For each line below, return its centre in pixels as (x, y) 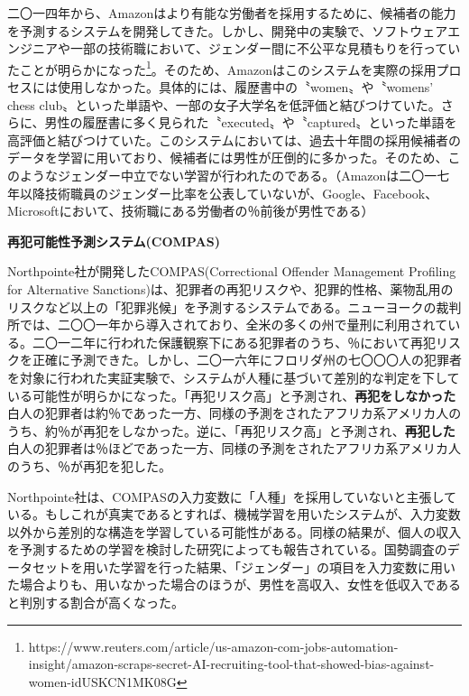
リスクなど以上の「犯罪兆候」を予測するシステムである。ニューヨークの (222, 306)
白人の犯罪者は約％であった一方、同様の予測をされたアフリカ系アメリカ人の (234, 413)
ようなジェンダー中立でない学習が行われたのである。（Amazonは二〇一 (228, 175)
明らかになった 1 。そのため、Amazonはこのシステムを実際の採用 (247, 68)
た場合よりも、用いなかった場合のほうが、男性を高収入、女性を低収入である (234, 585)
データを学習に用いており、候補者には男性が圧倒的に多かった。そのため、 (228, 158)
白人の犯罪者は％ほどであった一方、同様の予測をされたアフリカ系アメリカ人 (234, 448)
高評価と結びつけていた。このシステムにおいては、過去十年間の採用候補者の (234, 139)
